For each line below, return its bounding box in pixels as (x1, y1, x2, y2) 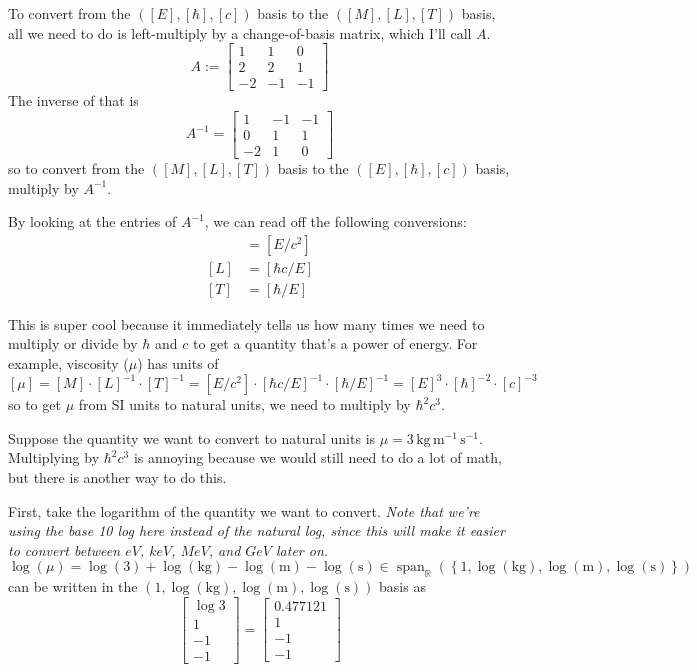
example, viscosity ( (8, 353, 129, 374)
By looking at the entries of (8, 211, 177, 232)
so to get (8, 394, 61, 415)
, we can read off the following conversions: (204, 211, 467, 232)
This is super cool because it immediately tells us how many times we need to (8, 313, 485, 334)
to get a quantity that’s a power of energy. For (192, 333, 478, 354)
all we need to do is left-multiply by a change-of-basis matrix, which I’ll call (8, 22, 472, 43)
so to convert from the (8, 157, 145, 178)
